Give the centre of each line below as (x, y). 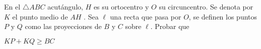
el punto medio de (40, 16)
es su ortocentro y (121, 6)
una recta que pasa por (146, 16)
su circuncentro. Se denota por (206, 6)
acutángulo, (65, 6)
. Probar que (170, 26)
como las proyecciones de (63, 26)
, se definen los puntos (223, 16)
